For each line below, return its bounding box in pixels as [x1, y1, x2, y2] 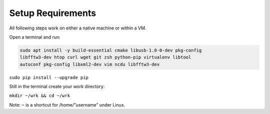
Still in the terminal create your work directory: [9, 83, 105, 89]
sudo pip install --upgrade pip [9, 74, 88, 80]
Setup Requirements [9, 7, 96, 18]
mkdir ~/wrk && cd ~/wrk [9, 93, 70, 98]
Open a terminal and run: [9, 34, 61, 40]
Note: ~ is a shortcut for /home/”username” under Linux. [9, 101, 125, 107]
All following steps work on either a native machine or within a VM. [9, 25, 146, 31]
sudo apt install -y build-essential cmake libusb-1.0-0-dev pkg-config [19, 47, 202, 53]
